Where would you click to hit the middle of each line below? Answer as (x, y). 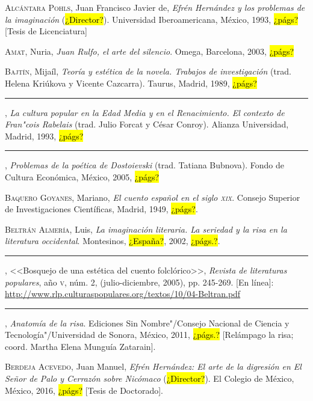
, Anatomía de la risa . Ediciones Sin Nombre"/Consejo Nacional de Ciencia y (147, 323)
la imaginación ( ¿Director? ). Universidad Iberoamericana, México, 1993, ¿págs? (152, 19)
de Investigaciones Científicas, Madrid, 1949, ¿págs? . (101, 209)
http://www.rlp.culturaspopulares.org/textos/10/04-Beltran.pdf (123, 294)
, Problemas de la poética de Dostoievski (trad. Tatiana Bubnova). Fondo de (145, 165)
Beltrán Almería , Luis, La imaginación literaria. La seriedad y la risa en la (146, 229)
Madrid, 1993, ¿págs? (44, 136)
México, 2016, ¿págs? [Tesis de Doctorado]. (84, 390)
